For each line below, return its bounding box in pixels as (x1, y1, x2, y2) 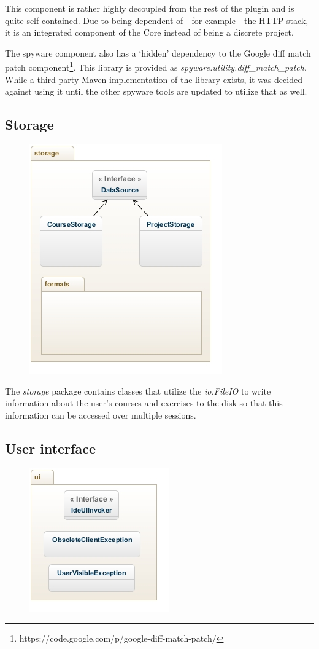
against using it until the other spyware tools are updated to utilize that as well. (5, 85, 307, 98)
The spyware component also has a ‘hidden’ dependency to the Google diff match (5, 46, 311, 59)
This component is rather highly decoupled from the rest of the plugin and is (5, 2, 294, 14)
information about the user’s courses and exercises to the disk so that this (5, 396, 283, 409)
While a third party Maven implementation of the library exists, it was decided (5, 73, 302, 85)
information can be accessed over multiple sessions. (5, 408, 196, 421)
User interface (5, 438, 96, 457)
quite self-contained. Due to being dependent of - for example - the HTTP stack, (5, 14, 309, 26)
